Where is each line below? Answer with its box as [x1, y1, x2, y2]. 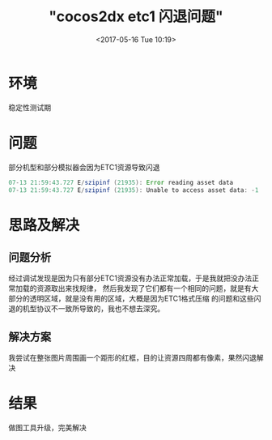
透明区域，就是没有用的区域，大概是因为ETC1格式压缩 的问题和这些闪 [29, 293, 261, 304]
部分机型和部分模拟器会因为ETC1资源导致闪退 [8, 162, 160, 172]
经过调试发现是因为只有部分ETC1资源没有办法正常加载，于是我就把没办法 [8, 273, 253, 284]
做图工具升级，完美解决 [8, 423, 87, 433]
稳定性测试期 [8, 102, 51, 112]
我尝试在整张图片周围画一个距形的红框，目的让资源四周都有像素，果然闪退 [8, 353, 257, 363]
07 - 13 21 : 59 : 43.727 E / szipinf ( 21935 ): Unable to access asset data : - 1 [8, 186, 259, 194]
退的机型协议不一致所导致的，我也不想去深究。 [8, 304, 164, 314]
